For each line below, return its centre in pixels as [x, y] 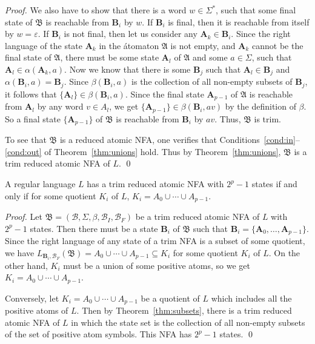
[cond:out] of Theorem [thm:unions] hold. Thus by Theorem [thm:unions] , [143, 151]
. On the [284, 252]
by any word [60, 106]
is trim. [267, 118]
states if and [274, 184]
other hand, [26, 265]
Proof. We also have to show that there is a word [96, 10]
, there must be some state [110, 57]
